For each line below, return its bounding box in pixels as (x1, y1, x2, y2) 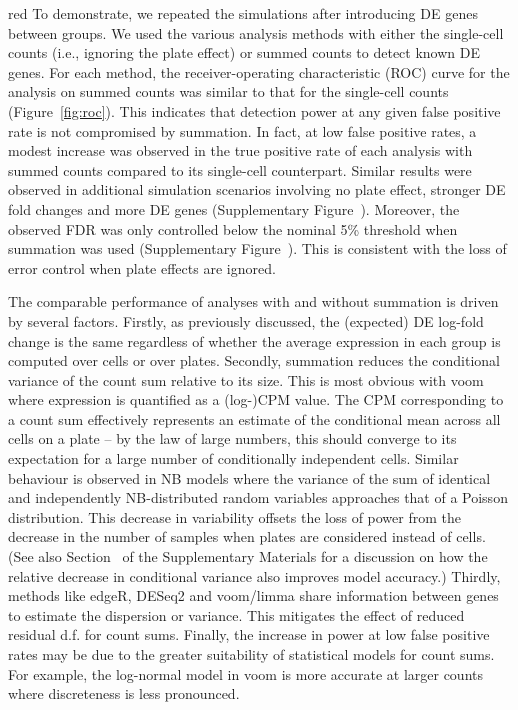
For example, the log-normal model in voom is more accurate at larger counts (8, 663, 483, 684)
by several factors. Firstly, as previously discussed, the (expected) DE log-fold (8, 310, 484, 331)
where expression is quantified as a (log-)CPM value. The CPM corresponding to (8, 389, 504, 410)
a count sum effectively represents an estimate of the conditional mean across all (8, 408, 501, 429)
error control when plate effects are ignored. (8, 257, 276, 278)
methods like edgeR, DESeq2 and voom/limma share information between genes (8, 585, 499, 606)
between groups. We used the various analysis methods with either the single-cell (8, 22, 504, 43)
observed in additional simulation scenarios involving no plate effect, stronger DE (8, 179, 506, 200)
